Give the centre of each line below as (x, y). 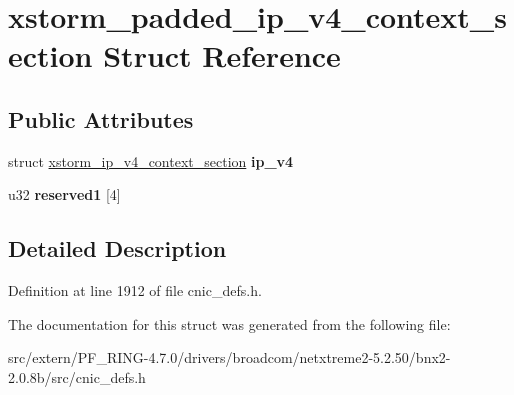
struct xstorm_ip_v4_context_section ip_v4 (151, 160)
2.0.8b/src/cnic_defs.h (77, 376)
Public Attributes (101, 118)
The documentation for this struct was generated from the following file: (229, 323)
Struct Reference (222, 55)
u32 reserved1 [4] (64, 194)
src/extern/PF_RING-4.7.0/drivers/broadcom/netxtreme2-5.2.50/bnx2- (229, 357)
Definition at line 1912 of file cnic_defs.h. (135, 290)
